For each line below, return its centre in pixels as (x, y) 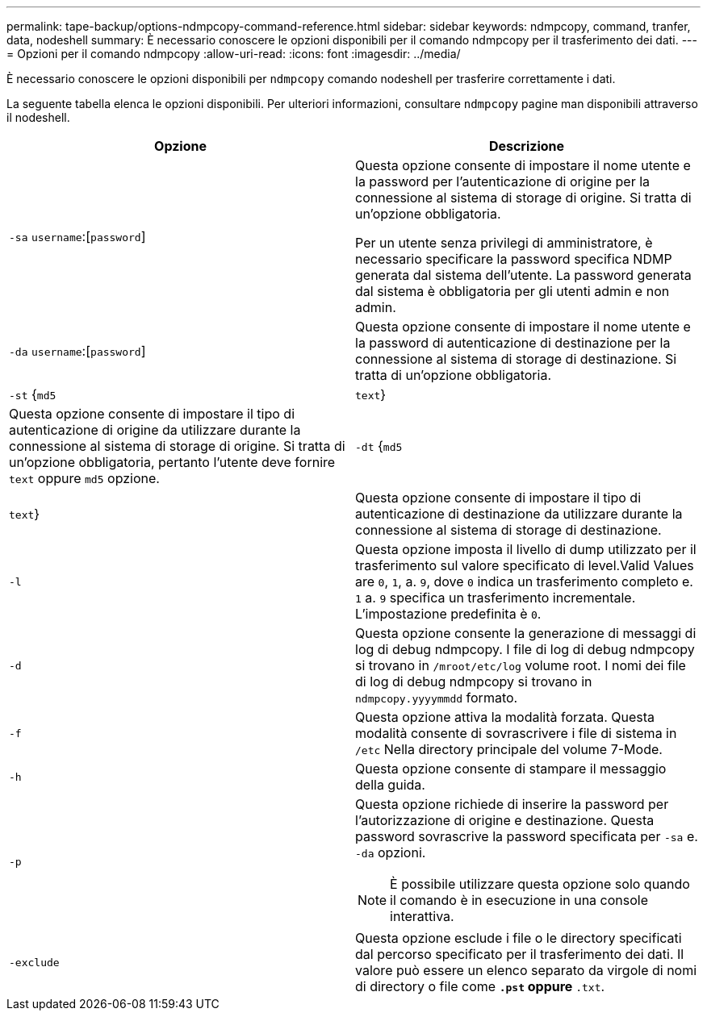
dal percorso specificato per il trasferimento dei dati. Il (520, 954)
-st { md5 (33, 394)
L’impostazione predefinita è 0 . (448, 614)
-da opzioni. (391, 852)
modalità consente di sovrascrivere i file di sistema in (516, 733)
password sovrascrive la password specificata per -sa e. (527, 836)
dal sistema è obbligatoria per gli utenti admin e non (512, 291)
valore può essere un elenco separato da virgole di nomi (526, 970)
